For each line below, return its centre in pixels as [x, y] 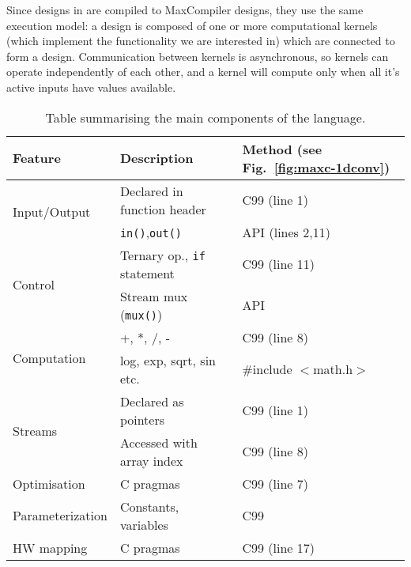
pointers [142, 419]
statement [147, 273]
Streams [35, 431]
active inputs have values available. [91, 87]
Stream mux [154, 296]
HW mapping [50, 547]
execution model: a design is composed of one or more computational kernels [192, 25]
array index [151, 460]
